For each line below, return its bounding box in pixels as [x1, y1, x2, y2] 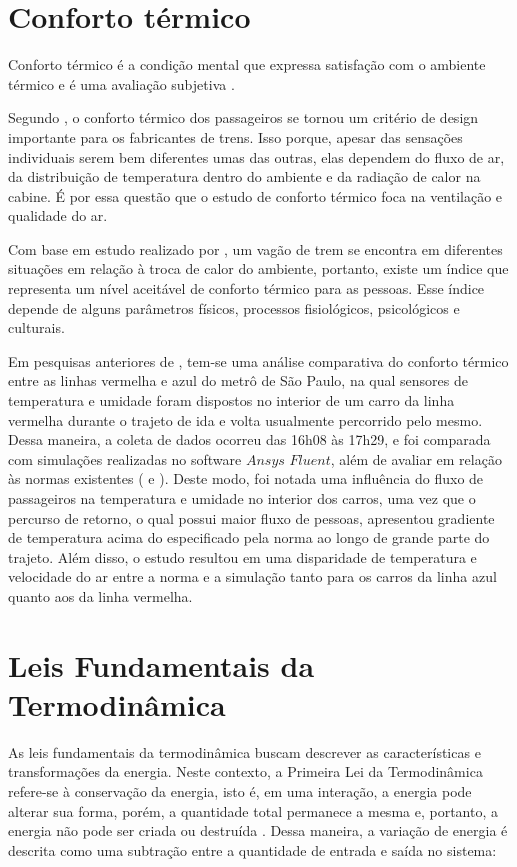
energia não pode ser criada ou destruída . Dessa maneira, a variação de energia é [8, 820, 508, 841]
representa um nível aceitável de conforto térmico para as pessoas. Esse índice [8, 278, 485, 299]
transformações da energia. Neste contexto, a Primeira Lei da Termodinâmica [8, 761, 483, 782]
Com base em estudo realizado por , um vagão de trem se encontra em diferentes [8, 238, 503, 259]
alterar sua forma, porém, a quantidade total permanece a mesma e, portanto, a [8, 800, 498, 821]
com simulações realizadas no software [8, 448, 242, 469]
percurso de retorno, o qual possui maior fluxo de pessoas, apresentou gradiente [8, 507, 495, 528]
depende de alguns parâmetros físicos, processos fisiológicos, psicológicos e [8, 297, 460, 318]
